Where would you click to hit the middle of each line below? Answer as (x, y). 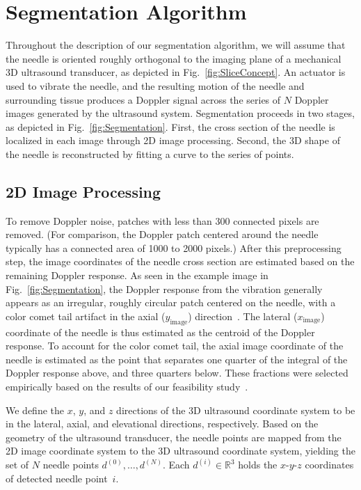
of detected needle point (57, 478)
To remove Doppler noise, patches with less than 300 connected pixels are (162, 220)
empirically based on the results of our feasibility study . (127, 386)
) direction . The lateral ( (243, 316)
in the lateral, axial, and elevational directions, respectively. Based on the (162, 424)
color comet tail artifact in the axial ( (86, 316)
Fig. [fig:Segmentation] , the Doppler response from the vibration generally (164, 289)
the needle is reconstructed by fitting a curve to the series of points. (150, 153)
